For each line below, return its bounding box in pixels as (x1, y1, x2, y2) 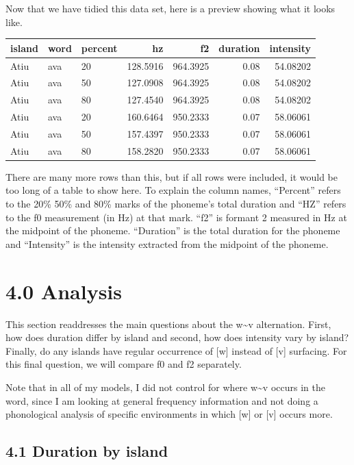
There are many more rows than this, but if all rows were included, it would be (5, 169, 338, 184)
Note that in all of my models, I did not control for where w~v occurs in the (5, 379, 325, 394)
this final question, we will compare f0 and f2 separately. (5, 357, 242, 371)
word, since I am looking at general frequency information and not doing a (5, 393, 318, 407)
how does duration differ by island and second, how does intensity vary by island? (5, 330, 349, 344)
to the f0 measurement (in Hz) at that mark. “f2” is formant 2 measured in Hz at (5, 210, 347, 224)
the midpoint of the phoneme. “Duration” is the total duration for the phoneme (5, 223, 340, 238)
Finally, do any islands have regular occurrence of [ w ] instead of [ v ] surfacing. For (5, 343, 347, 357)
